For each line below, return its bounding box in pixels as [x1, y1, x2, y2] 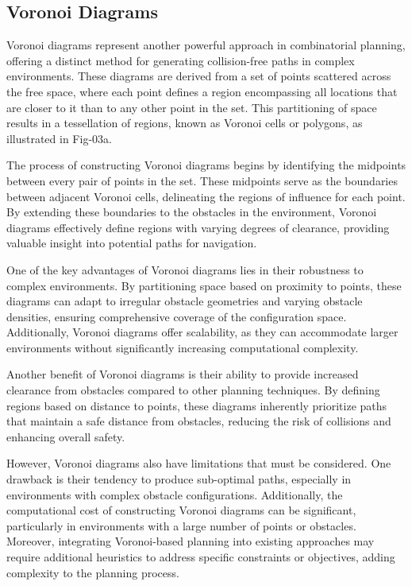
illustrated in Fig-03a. [6, 130, 112, 146]
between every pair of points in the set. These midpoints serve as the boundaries [6, 172, 398, 188]
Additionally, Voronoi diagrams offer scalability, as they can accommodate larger [6, 324, 399, 340]
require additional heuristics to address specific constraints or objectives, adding [6, 549, 395, 565]
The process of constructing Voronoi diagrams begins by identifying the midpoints [6, 157, 406, 173]
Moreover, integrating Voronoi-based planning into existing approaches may [6, 533, 375, 549]
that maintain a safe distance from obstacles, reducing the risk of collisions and [6, 413, 391, 429]
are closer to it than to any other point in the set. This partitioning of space [6, 99, 377, 115]
